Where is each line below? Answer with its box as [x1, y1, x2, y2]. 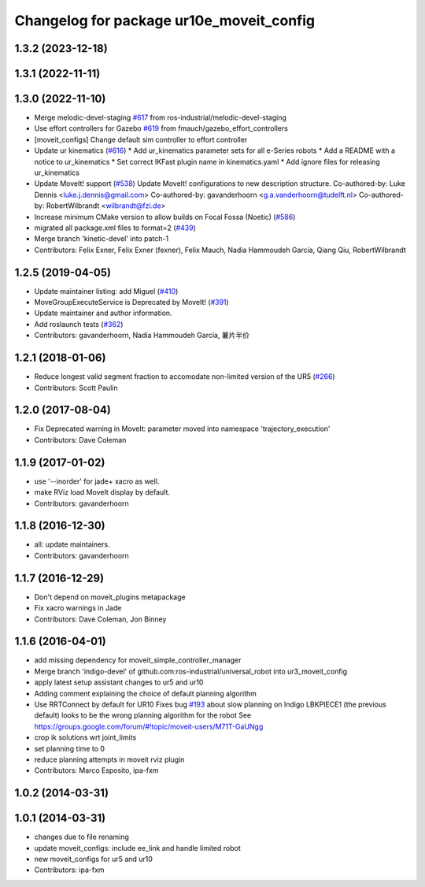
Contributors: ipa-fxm [34, 865, 105, 874]
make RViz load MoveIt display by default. [34, 488, 171, 497]
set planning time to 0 [34, 744, 105, 753]
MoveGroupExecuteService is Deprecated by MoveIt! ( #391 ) [34, 298, 230, 307]
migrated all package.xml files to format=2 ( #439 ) [34, 223, 196, 232]
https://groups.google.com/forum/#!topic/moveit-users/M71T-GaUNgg [34, 722, 264, 731]
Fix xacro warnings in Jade [34, 603, 122, 613]
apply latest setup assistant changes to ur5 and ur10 [34, 677, 204, 687]
